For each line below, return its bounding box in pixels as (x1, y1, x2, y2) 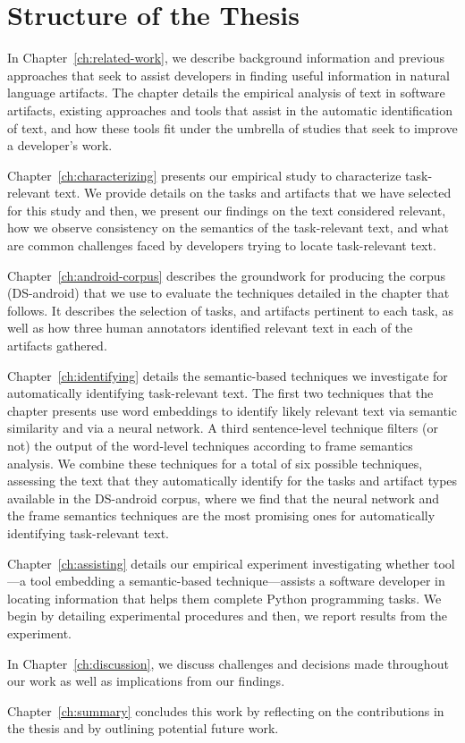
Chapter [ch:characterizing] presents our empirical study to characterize (7, 165, 402, 184)
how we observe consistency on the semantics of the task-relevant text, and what (7, 218, 449, 237)
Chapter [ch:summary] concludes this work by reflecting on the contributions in (7, 701, 444, 720)
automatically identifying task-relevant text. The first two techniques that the (7, 384, 434, 402)
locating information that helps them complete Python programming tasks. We (7, 588, 442, 607)
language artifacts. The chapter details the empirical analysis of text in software (7, 83, 445, 102)
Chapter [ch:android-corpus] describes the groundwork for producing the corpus (7, 266, 445, 284)
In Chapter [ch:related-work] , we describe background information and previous (7, 48, 444, 67)
